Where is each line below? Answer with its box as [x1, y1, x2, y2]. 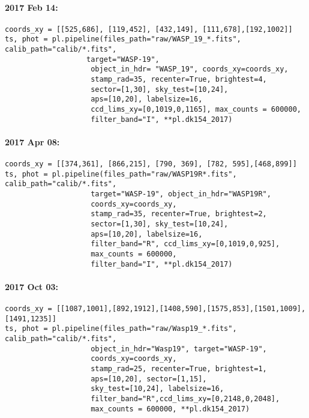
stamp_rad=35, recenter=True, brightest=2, [91, 210, 267, 219]
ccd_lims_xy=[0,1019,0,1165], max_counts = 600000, [91, 105, 301, 114]
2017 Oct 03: [5, 280, 58, 292]
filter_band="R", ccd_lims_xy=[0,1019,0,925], [91, 240, 280, 249]
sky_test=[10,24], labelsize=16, [91, 384, 224, 393]
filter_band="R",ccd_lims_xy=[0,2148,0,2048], [91, 395, 280, 404]
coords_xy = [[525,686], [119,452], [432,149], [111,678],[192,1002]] [5, 25, 293, 34]
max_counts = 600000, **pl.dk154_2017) [91, 404, 250, 413]
